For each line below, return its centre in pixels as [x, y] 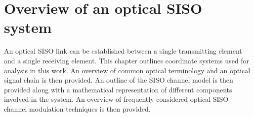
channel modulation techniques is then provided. [77, 108]
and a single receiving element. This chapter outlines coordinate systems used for [127, 60]
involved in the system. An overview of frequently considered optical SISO [116, 99]
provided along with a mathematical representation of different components [118, 89]
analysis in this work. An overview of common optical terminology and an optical [127, 70]
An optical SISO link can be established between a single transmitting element [123, 51]
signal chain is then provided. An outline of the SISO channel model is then [119, 80]
